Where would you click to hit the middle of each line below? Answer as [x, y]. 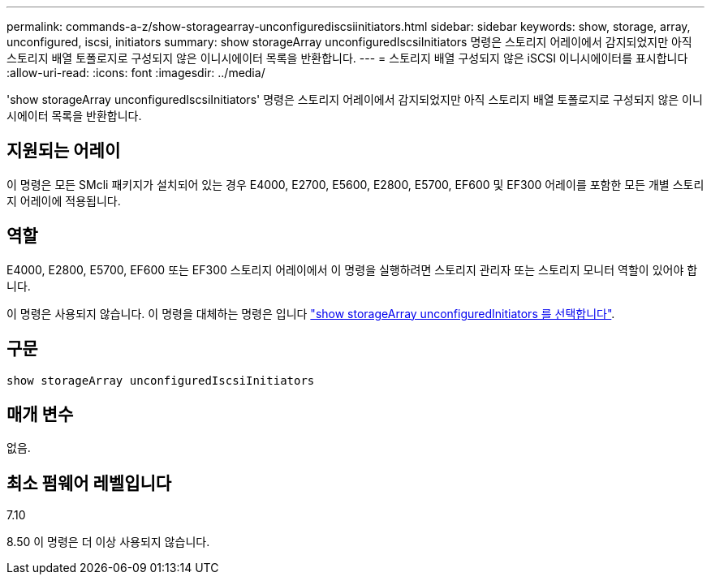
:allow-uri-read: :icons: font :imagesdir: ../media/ [136, 73]
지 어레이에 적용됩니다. [64, 200]
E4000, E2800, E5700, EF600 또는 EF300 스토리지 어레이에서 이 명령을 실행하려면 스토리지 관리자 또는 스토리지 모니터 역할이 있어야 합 [352, 269]
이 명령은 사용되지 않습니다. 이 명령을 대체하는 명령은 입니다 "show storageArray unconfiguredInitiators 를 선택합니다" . [311, 313]
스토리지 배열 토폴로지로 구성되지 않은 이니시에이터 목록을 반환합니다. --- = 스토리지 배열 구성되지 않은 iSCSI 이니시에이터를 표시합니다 [347, 58]
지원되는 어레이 [64, 151]
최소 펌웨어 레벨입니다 [89, 483]
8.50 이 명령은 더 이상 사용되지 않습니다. [108, 542]
